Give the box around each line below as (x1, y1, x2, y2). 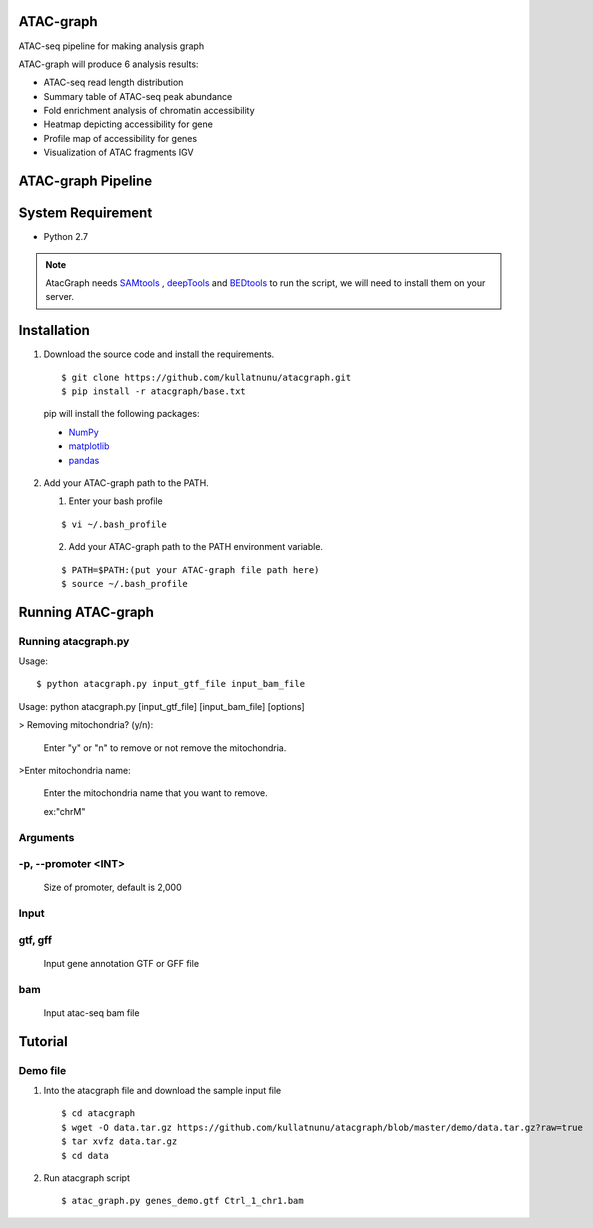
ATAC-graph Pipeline (18, 173, 153, 190)
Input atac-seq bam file (43, 1006, 140, 1019)
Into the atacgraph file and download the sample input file (43, 1084, 282, 1096)
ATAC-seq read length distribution (43, 76, 184, 89)
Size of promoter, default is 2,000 (43, 881, 182, 894)
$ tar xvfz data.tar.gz (61, 1136, 178, 1147)
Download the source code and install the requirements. (43, 348, 275, 360)
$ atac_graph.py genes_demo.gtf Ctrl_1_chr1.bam (61, 1195, 304, 1207)
